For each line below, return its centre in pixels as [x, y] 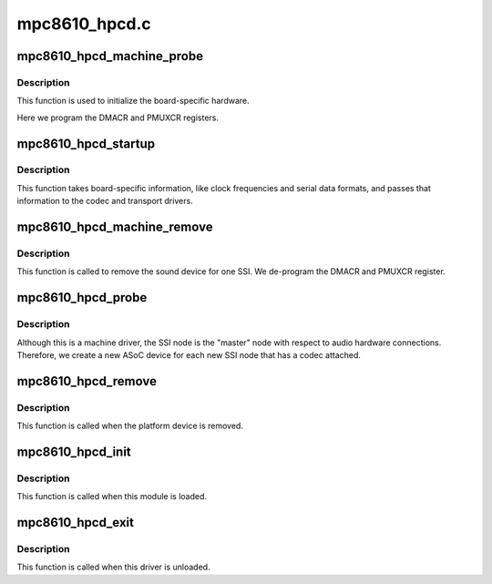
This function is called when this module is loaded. [112, 497]
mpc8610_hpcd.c [84, 24]
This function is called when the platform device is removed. [130, 426]
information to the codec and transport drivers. [105, 201]
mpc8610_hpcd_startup [86, 143]
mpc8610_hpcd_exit [75, 523]
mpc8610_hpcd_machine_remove [115, 227]
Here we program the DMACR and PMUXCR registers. [118, 118]
